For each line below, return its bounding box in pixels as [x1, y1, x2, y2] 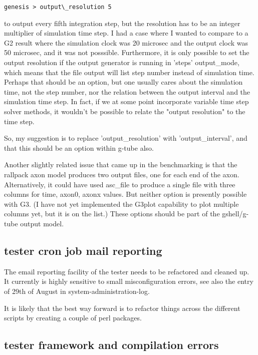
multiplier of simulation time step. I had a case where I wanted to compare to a [4, 28, 248, 38]
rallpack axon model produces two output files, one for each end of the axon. [4, 169, 239, 179]
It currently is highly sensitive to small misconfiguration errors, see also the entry [4, 276, 253, 286]
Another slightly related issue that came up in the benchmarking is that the [4, 159, 237, 170]
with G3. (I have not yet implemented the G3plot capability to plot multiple [4, 198, 239, 209]
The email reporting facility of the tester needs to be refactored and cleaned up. [4, 266, 249, 276]
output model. [20, 218, 64, 228]
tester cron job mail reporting [4, 242, 162, 258]
